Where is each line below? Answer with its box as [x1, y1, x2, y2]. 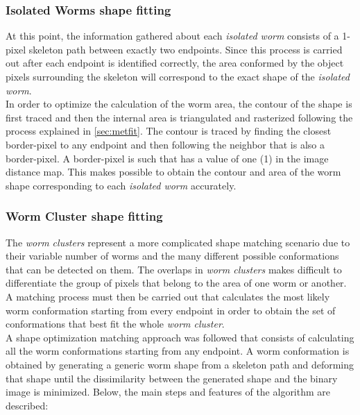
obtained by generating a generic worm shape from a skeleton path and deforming [6, 357, 354, 371]
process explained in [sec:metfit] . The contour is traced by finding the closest [6, 124, 332, 138]
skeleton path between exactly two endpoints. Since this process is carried [28, 42, 343, 56]
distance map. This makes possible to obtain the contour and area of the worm [6, 164, 341, 179]
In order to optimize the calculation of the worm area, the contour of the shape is [6, 96, 352, 111]
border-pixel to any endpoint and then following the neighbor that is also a [6, 137, 325, 151]
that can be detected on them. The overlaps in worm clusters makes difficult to [6, 262, 342, 276]
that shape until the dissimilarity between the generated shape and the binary [6, 371, 338, 385]
